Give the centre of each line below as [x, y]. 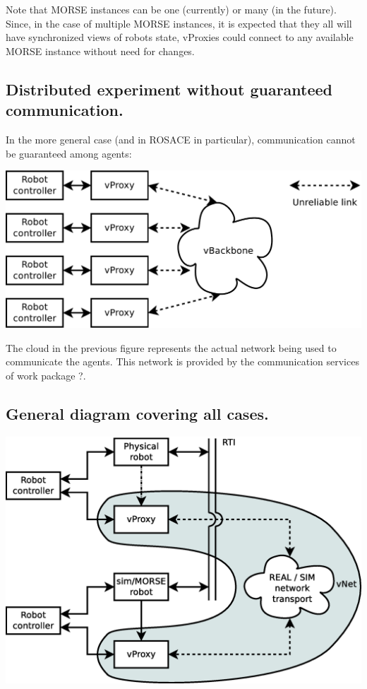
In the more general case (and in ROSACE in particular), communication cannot [181, 139]
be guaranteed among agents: [69, 153]
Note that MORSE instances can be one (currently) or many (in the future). [171, 9]
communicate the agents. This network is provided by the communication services [182, 361]
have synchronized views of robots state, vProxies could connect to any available [180, 37]
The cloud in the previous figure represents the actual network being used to [171, 347]
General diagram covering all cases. [137, 413]
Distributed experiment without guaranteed [169, 89]
